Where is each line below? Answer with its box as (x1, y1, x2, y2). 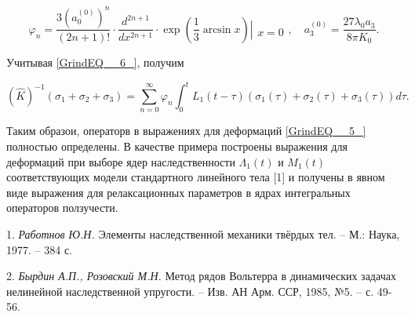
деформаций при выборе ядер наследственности (6, 153, 235, 169)
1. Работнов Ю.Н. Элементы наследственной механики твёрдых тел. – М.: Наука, (6, 225, 400, 242)
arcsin (202, 24, 231, 35)
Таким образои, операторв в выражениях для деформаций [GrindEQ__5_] (6, 122, 366, 139)
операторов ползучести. (6, 199, 118, 216)
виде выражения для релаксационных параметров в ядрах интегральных (6, 184, 351, 200)
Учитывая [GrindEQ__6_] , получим (6, 53, 184, 70)
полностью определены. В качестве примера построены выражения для (6, 137, 348, 154)
